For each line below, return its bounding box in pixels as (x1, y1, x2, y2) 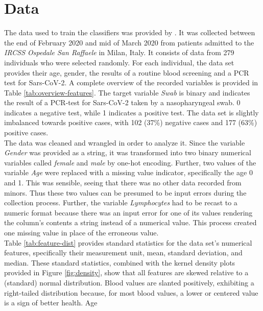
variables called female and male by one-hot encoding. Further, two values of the (4, 157, 256, 168)
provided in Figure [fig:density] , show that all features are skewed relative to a (4, 267, 249, 278)
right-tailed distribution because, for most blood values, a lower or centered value (4, 287, 258, 298)
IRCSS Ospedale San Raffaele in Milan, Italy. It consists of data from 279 (4, 47, 234, 58)
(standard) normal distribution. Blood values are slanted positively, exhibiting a (4, 277, 254, 288)
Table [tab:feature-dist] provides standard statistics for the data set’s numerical (4, 237, 252, 248)
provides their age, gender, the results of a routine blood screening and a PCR (4, 67, 249, 78)
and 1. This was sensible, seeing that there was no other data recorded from (4, 177, 242, 188)
